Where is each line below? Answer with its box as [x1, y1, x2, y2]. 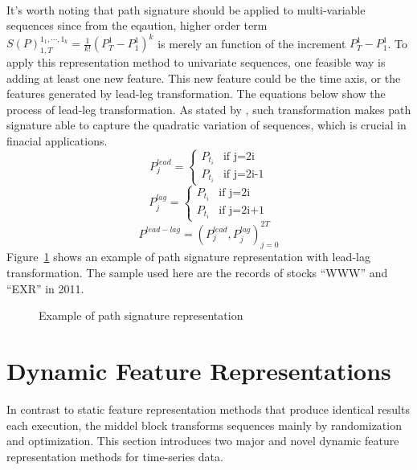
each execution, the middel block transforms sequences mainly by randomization [6, 416, 402, 433]
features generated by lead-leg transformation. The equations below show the [6, 85, 386, 102]
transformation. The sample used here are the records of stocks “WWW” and [6, 264, 388, 281]
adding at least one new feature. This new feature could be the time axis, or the [6, 69, 401, 86]
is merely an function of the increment [157, 35, 346, 51]
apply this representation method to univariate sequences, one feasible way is [6, 54, 386, 71]
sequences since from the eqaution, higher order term [6, 17, 268, 34]
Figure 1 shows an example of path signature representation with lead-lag [6, 248, 370, 265]
